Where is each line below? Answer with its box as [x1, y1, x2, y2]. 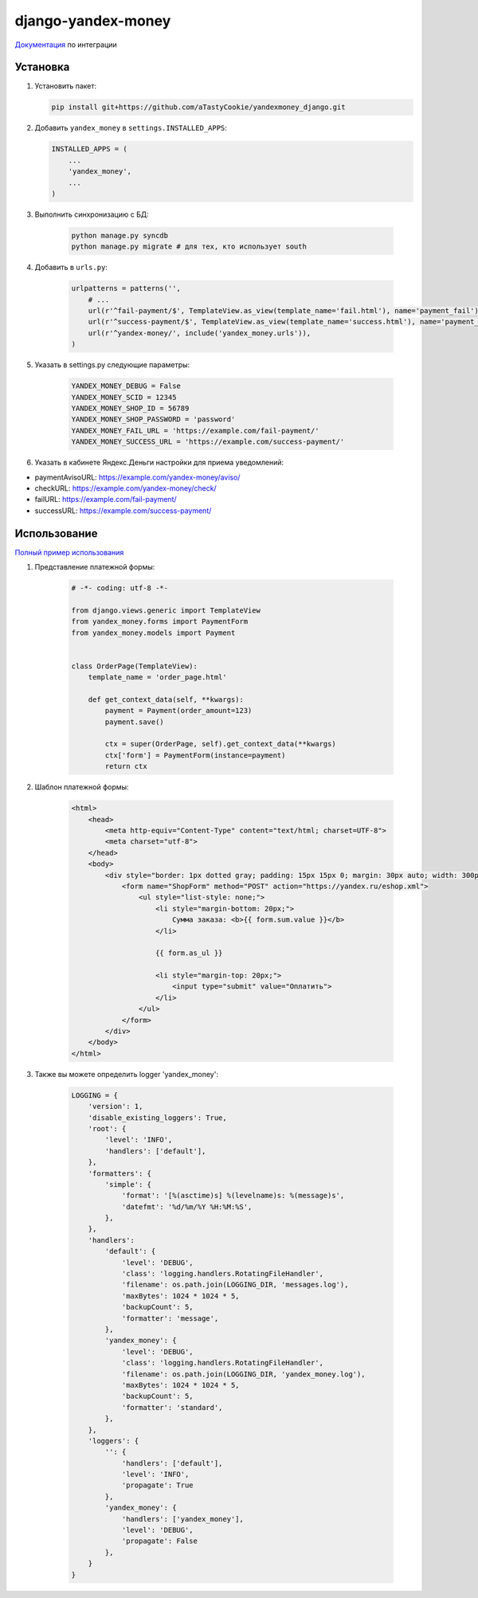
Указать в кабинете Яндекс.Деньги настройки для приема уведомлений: [34, 458, 284, 468]
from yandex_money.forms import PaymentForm [71, 617, 249, 626]
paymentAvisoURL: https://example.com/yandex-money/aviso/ [34, 472, 241, 482]
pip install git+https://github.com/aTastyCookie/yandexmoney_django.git [51, 103, 346, 112]
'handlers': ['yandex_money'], [121, 1514, 245, 1523]
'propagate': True [121, 1481, 194, 1490]
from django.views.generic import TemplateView [71, 605, 261, 615]
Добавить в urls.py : [34, 263, 108, 272]
